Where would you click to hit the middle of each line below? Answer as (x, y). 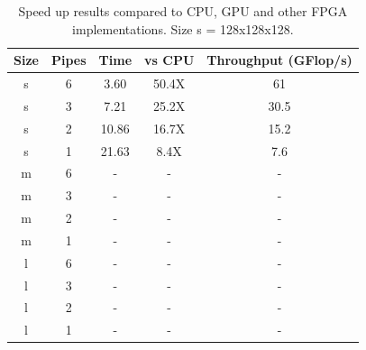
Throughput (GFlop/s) (279, 60)
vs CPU (169, 60)
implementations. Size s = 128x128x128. (183, 28)
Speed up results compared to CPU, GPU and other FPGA (183, 11)
